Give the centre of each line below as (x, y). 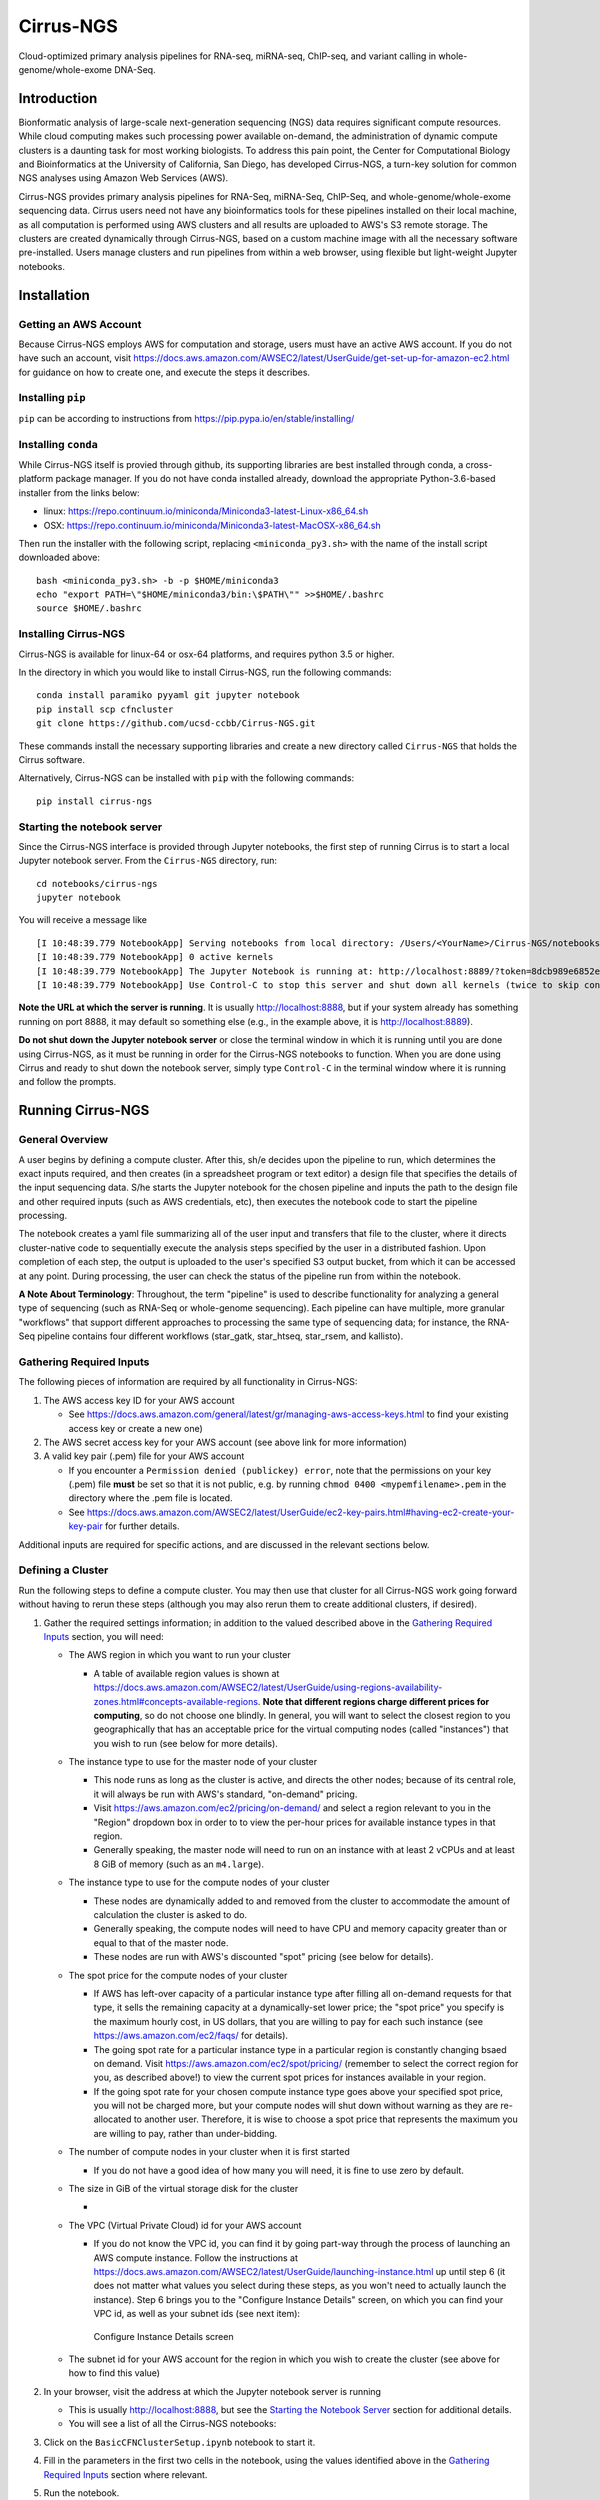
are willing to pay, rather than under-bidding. (185, 2133)
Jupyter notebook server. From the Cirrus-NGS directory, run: (148, 861)
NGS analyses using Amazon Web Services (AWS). (123, 178)
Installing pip (52, 398)
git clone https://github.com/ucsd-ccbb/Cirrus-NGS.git (176, 723)
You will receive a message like (82, 920)
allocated (112, 2119)
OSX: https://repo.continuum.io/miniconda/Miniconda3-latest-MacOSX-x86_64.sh (212, 525)
